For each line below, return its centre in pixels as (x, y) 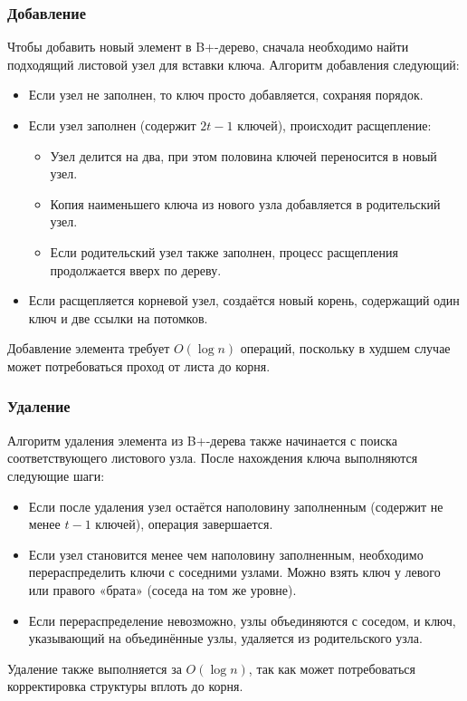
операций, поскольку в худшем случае (345, 348)
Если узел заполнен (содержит (112, 125)
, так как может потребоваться (332, 668)
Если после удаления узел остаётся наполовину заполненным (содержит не (236, 506)
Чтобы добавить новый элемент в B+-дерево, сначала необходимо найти (208, 47)
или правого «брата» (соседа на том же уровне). (162, 589)
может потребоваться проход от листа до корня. (139, 365)
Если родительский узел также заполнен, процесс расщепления (224, 251)
